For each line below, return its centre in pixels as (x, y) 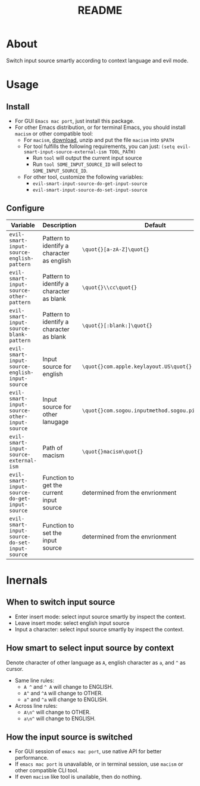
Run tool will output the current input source (87, 158)
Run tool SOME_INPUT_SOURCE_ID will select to (87, 164)
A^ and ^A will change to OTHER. (63, 693)
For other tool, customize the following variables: (84, 177)
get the (52, 485)
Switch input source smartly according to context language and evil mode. (97, 60)
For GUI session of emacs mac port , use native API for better (88, 751)
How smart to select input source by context (90, 648)
